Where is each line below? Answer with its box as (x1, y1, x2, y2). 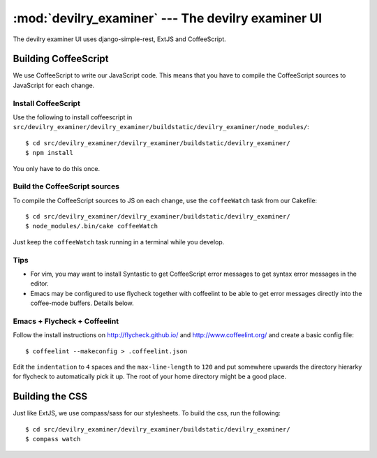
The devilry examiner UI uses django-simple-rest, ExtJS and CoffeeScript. (13, 35, 226, 43)
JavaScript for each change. (13, 81, 95, 89)
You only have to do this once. (13, 164, 101, 172)
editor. (30, 279, 49, 288)
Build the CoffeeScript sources (13, 182, 120, 191)
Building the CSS (13, 391, 87, 403)
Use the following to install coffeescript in (13, 112, 133, 121)
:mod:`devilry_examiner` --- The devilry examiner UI (13, 10, 323, 26)
